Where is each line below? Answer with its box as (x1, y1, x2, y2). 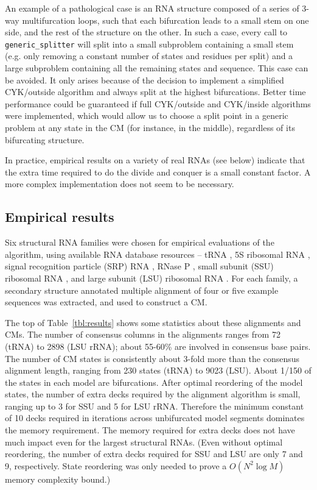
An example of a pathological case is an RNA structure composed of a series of (5, 2, 299, 14)
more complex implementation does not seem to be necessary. (5, 177, 234, 190)
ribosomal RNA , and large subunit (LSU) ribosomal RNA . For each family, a (5, 271, 298, 284)
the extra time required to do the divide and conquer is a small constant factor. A (5, 165, 311, 178)
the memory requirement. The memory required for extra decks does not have (5, 424, 295, 436)
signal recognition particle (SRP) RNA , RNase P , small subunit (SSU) (5, 260, 274, 272)
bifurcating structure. (5, 133, 85, 146)
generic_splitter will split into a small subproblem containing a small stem (5, 37, 294, 50)
